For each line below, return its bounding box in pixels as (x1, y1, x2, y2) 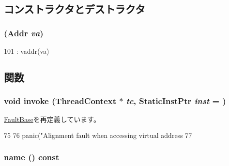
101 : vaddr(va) (4, 46, 49, 56)
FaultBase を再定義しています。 (4, 114, 100, 124)
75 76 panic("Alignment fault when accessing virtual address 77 (4, 130, 192, 140)
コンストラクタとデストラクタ (4, 1, 145, 16)
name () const (4, 151, 60, 163)
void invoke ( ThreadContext (4, 95, 116, 107)
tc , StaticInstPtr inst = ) (126, 95, 226, 107)
